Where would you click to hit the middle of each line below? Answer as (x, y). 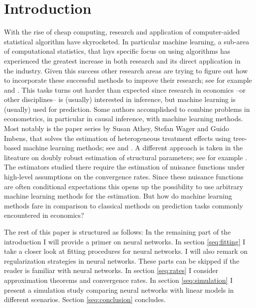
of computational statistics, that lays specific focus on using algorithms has (117, 51)
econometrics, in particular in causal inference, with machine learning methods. (124, 119)
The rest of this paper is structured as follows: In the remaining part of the (117, 232)
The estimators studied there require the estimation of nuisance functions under (125, 167)
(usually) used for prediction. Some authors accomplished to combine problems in (127, 109)
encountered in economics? (44, 215)
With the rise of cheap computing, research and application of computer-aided (122, 32)
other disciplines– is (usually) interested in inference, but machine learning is (120, 99)
